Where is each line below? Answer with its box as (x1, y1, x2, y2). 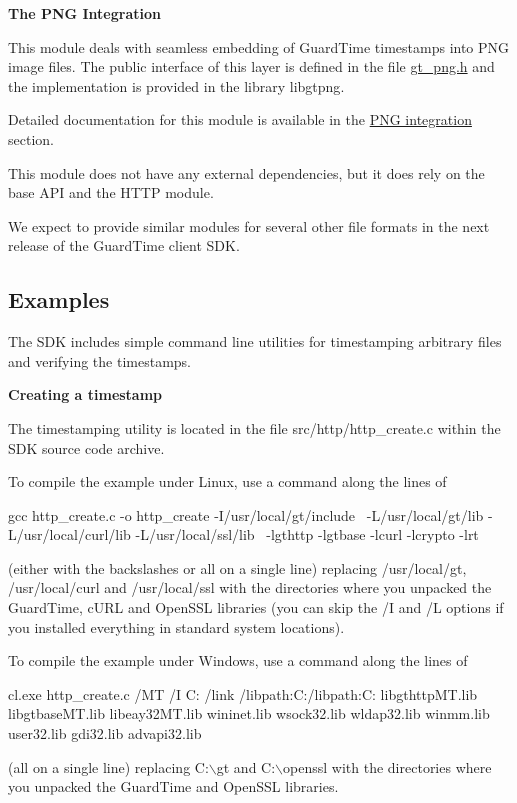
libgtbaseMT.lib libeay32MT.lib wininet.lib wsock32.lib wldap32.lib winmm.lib (8, 703, 490, 724)
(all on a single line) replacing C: (8, 756, 209, 777)
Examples (8, 284, 110, 315)
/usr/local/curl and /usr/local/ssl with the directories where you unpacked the (8, 577, 492, 598)
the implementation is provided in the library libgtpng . (8, 75, 345, 96)
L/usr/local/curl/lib (8, 524, 131, 545)
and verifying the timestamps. (8, 350, 191, 371)
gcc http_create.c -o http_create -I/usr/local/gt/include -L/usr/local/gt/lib (8, 504, 484, 525)
